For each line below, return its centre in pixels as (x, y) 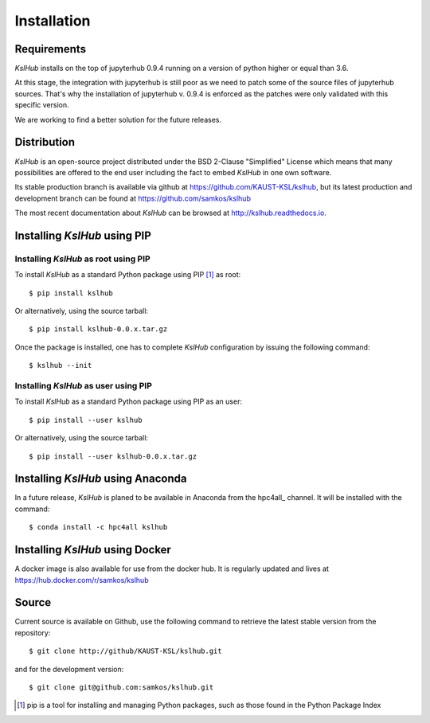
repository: (33, 632)
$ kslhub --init (61, 365)
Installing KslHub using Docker (93, 550)
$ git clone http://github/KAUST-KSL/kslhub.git (125, 651)
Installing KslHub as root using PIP (82, 259)
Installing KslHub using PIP (83, 235)
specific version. (42, 105)
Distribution (45, 142)
